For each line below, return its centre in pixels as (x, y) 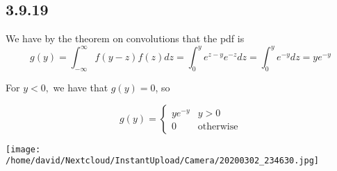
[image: (23, 149)
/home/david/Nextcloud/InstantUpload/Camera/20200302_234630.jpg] (163, 161)
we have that (81, 88)
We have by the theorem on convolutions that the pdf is (125, 38)
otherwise (218, 126)
